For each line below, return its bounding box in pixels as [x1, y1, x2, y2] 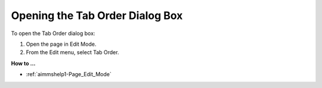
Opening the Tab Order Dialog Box [11, 9, 183, 22]
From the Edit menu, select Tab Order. [26, 49, 119, 56]
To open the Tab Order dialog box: [11, 30, 95, 37]
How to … [11, 59, 36, 67]
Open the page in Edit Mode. [26, 40, 97, 48]
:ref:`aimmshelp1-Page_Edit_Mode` [26, 71, 112, 78]
